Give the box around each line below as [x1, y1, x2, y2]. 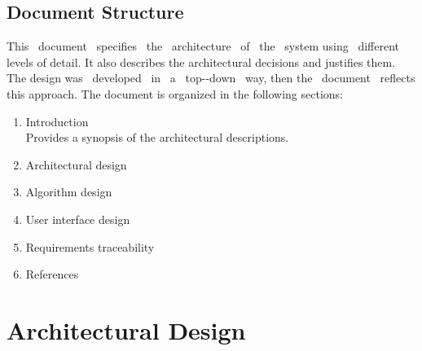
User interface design [25, 210, 130, 227]
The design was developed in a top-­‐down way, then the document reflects [7, 69, 415, 86]
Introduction [25, 112, 89, 129]
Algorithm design [25, 183, 112, 200]
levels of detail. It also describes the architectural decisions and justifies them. [7, 53, 396, 70]
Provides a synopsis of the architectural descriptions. [25, 129, 289, 146]
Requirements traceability [25, 238, 155, 255]
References [25, 265, 79, 283]
